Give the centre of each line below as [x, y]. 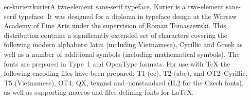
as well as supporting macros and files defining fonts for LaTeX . [99, 92]
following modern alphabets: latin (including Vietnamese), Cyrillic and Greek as [123, 44]
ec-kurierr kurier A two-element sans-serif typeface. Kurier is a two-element [114, 6]
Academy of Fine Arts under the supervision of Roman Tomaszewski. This [115, 25]
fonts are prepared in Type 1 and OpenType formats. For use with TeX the [117, 63]
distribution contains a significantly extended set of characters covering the [116, 35]
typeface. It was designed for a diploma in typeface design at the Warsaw [128, 16]
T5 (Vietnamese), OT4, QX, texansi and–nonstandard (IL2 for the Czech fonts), [124, 82]
